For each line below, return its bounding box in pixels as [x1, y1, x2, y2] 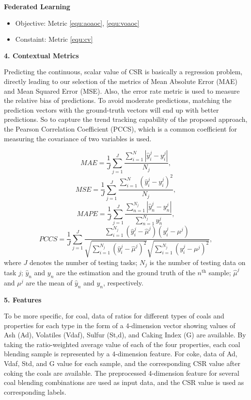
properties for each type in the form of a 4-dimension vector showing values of [4, 320, 235, 330]
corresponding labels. [4, 386, 66, 397]
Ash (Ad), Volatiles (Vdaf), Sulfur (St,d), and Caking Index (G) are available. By [4, 330, 246, 340]
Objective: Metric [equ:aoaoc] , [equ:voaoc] [15, 17, 140, 28]
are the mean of [26, 277, 73, 287]
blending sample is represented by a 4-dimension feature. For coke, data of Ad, [4, 349, 237, 359]
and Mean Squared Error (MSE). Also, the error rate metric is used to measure [4, 85, 240, 96]
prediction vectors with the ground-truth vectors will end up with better [4, 104, 219, 115]
